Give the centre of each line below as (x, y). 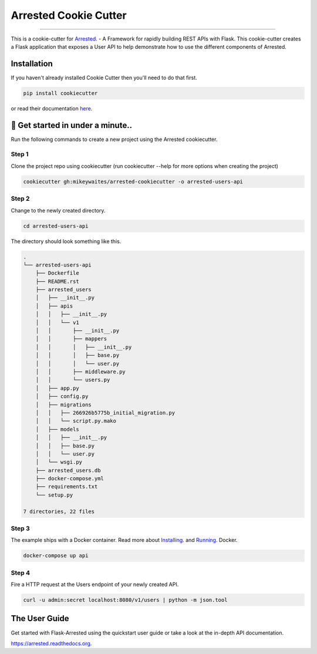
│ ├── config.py (62, 397)
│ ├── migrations (64, 404)
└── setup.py (54, 495)
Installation (32, 64)
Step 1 (20, 154)
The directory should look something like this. (66, 241)
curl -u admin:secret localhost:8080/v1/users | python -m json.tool (125, 600)
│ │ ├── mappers (71, 339)
